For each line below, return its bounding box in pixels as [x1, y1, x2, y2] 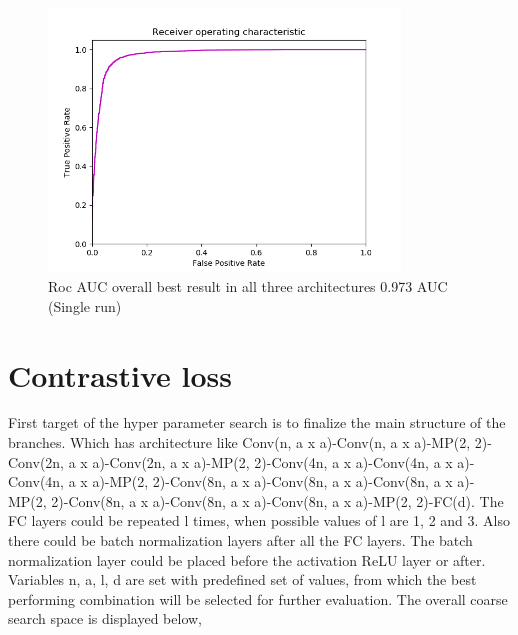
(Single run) [48, 295, 122, 316]
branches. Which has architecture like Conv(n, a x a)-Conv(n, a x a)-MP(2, [8, 432, 471, 453]
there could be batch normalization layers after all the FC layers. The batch [8, 530, 473, 551]
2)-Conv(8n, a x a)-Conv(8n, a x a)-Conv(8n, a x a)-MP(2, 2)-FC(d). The [51, 490, 504, 511]
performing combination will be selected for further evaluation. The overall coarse [8, 588, 508, 609]
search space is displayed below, [8, 608, 202, 629]
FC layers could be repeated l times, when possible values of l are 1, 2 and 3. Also [8, 510, 510, 531]
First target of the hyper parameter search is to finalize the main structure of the [8, 412, 506, 433]
